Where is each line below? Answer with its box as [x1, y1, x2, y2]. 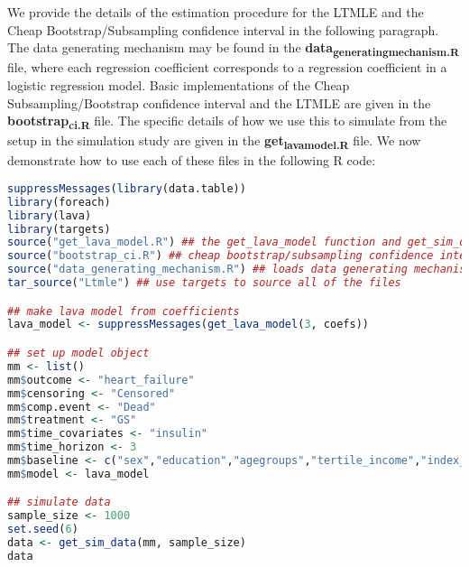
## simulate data [7, 496, 111, 509]
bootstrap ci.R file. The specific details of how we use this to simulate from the [7, 111, 447, 132]
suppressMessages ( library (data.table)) [7, 181, 246, 195]
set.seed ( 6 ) [7, 523, 78, 536]
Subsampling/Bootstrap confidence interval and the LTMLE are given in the [7, 93, 431, 112]
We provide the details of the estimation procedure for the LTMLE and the [7, 3, 424, 21]
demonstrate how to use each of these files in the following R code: [7, 151, 376, 170]
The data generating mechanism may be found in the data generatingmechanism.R [7, 38, 459, 59]
